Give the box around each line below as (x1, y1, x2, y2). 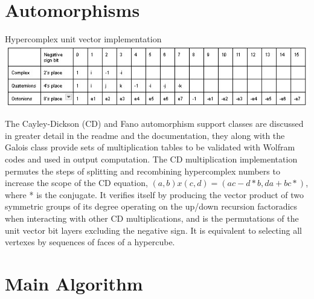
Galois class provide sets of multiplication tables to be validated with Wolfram (5, 141, 295, 153)
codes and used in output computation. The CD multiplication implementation (5, 153, 298, 166)
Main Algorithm (5, 271, 143, 295)
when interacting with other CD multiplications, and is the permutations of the (5, 212, 299, 225)
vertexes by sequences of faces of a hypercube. (5, 236, 175, 248)
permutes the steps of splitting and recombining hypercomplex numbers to (5, 164, 280, 177)
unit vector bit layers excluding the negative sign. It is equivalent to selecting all (5, 223, 302, 236)
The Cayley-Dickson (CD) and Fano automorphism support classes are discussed (5, 117, 304, 130)
